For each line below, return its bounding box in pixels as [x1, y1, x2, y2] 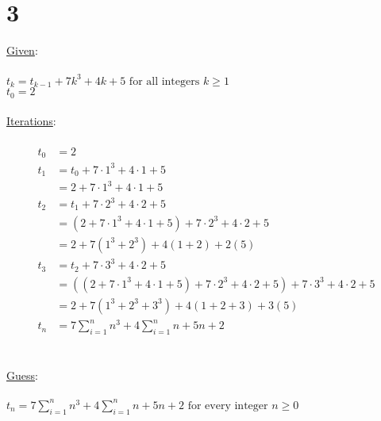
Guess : [6, 367, 38, 384]
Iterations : [6, 113, 56, 129]
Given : [6, 42, 38, 59]
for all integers [129, 75, 200, 87]
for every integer [187, 400, 268, 411]
